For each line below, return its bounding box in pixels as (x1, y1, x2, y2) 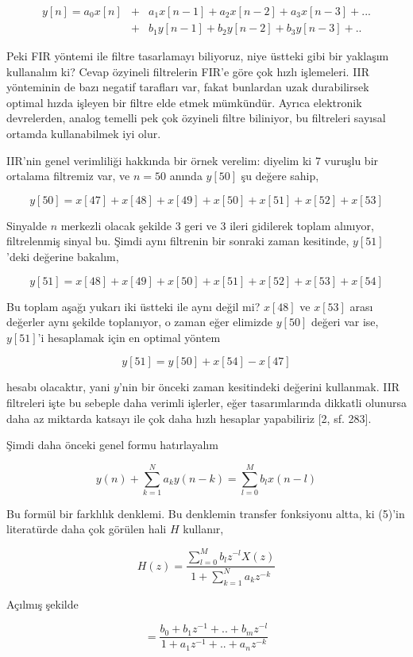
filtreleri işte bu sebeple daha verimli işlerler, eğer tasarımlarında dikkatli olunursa (6, 394, 407, 410)
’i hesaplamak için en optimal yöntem (37, 328, 221, 345)
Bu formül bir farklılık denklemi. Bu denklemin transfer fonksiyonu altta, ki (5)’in (6, 505, 405, 521)
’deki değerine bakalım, (6, 248, 119, 264)
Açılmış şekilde (6, 595, 79, 612)
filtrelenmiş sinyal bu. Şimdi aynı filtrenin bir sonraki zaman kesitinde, (6, 232, 349, 249)
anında (169, 167, 203, 184)
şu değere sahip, (241, 167, 319, 184)
